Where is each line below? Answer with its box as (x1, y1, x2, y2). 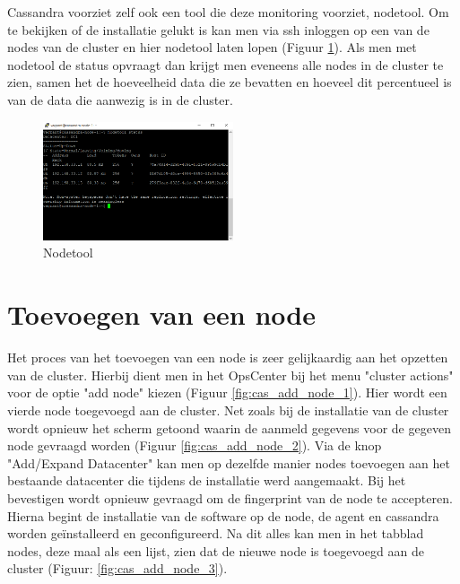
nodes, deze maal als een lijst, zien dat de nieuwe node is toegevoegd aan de (7, 541, 424, 560)
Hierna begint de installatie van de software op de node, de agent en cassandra (7, 506, 439, 525)
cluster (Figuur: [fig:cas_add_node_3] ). (7, 559, 228, 578)
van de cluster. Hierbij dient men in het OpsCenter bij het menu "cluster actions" (7, 365, 454, 384)
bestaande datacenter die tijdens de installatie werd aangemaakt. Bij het (7, 471, 406, 490)
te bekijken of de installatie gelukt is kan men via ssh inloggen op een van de (7, 20, 430, 39)
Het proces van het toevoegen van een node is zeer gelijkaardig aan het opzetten (7, 348, 448, 367)
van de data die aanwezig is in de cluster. (7, 90, 233, 109)
